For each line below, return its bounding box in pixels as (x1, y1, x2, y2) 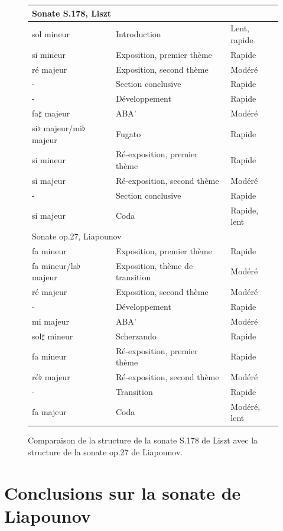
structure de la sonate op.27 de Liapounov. (28, 445, 183, 458)
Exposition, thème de (115, 259, 193, 271)
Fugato (115, 127, 141, 140)
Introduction (115, 28, 161, 40)
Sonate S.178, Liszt (32, 7, 112, 19)
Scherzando (115, 329, 157, 342)
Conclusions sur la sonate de (4, 480, 241, 504)
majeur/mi (43, 122, 82, 134)
